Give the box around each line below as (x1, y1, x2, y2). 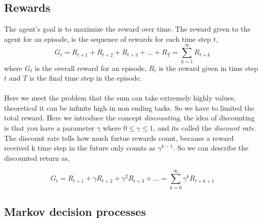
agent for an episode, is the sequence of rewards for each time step (4, 33, 211, 44)
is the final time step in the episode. (29, 72, 142, 83)
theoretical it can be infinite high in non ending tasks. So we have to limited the (4, 102, 254, 113)
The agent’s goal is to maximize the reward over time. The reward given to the (4, 23, 251, 34)
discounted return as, (4, 152, 70, 163)
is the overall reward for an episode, (35, 62, 147, 73)
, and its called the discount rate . (153, 122, 256, 133)
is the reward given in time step (159, 62, 258, 73)
